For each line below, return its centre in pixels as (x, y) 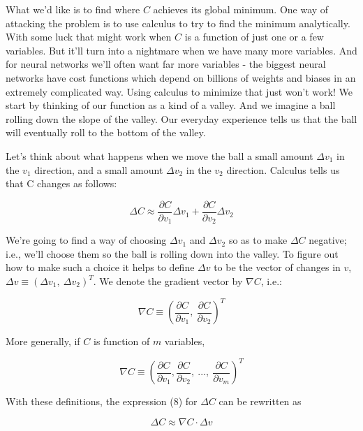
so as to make (258, 240)
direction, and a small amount (99, 169)
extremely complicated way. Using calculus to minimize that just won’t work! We (179, 91)
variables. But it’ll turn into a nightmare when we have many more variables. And (181, 50)
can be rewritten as (260, 401)
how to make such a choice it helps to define (100, 267)
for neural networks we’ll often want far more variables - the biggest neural (166, 64)
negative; (328, 240)
